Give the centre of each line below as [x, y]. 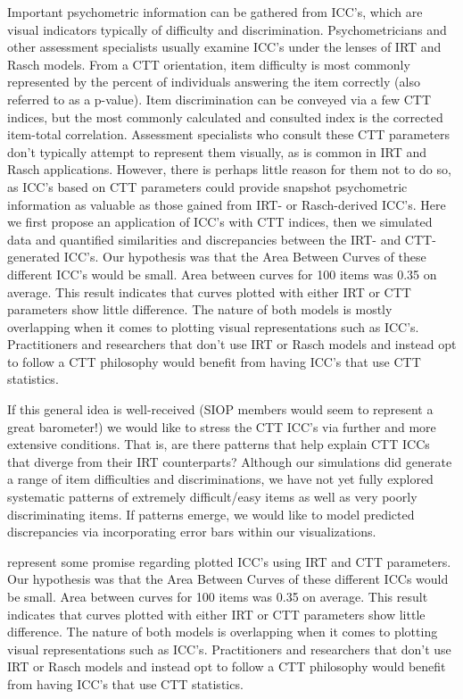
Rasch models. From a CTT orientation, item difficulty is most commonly [209, 64]
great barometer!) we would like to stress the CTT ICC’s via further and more [222, 426]
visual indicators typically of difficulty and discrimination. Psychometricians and [227, 29]
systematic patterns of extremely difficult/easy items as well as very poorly [212, 497]
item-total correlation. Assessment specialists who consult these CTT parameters [228, 134]
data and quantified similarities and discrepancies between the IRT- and [204, 239]
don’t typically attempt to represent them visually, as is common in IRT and [217, 151]
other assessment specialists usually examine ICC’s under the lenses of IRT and [224, 47]
